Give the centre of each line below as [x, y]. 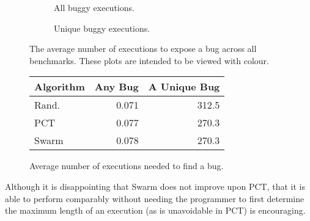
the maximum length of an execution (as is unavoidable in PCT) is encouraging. [155, 210]
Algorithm [60, 87]
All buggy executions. [94, 7]
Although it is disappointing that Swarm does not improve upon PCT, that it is [155, 186]
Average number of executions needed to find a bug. [127, 166]
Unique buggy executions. [102, 28]
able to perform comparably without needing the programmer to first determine [155, 198]
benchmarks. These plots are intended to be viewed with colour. [149, 60]
